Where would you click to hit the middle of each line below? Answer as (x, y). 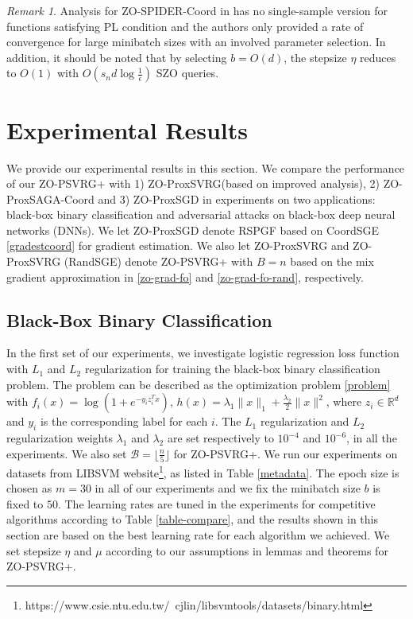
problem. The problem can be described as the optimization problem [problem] (199, 384)
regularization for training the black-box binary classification (232, 369)
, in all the (372, 438)
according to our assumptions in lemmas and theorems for (247, 550)
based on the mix (332, 261)
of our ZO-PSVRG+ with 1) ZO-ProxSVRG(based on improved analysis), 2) (193, 183)
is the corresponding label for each (124, 421)
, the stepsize (315, 57)
